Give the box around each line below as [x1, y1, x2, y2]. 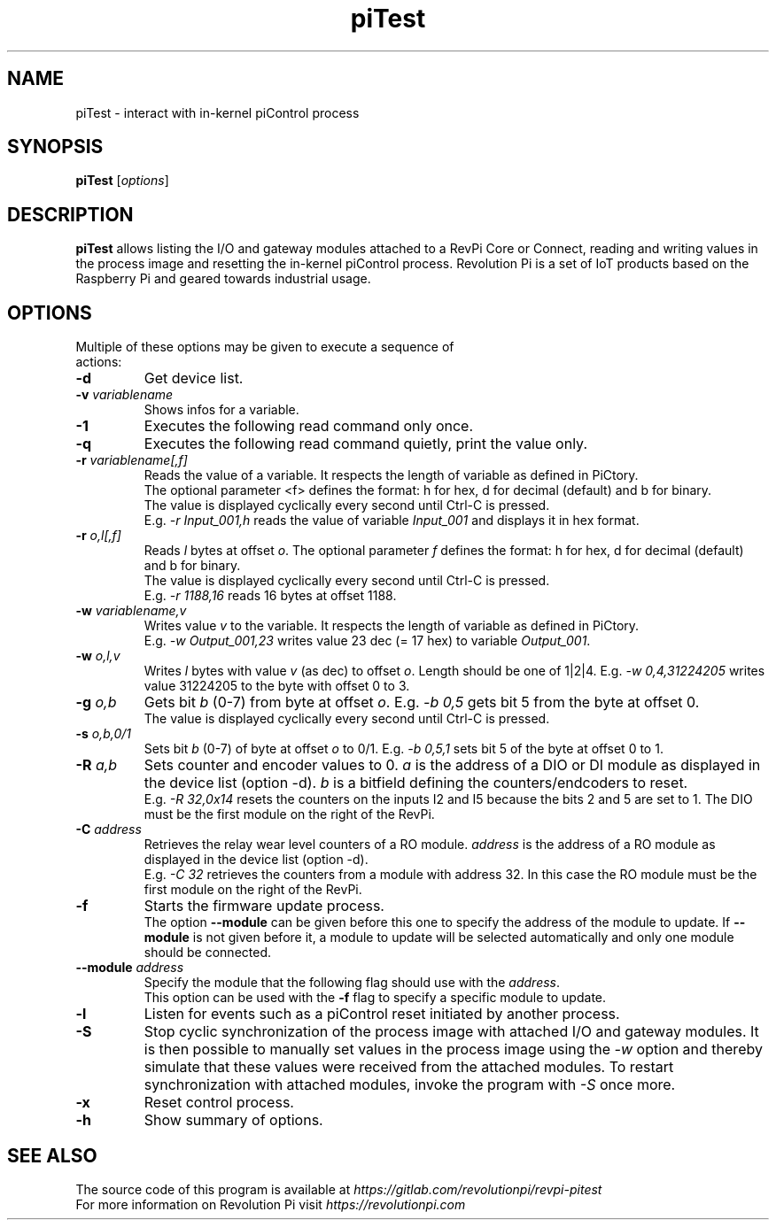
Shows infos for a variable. [144, 402, 299, 418]
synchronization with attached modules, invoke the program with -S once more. [144, 1076, 676, 1094]
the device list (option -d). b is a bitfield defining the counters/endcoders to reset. [144, 774, 688, 792]
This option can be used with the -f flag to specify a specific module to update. [144, 990, 607, 1006]
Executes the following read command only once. [144, 417, 474, 436]
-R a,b [75, 756, 118, 775]
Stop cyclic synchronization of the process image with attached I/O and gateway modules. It [144, 1023, 759, 1041]
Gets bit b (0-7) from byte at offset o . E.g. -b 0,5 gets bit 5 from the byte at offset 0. [144, 693, 700, 712]
